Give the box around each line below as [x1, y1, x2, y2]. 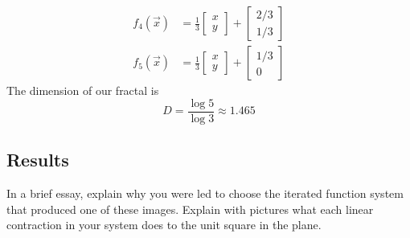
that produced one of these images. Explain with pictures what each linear [6, 200, 374, 217]
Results [6, 147, 69, 172]
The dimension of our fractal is [6, 82, 159, 99]
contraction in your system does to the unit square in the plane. [6, 216, 322, 233]
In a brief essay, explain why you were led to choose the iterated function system [6, 184, 404, 201]
